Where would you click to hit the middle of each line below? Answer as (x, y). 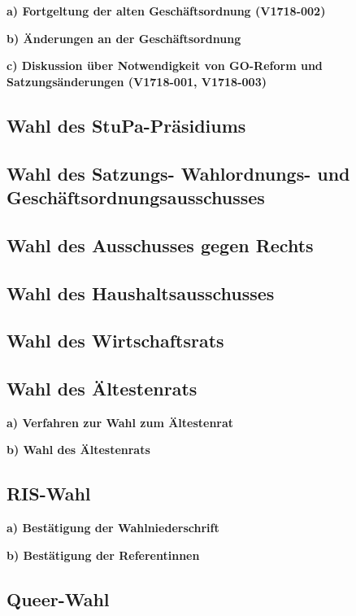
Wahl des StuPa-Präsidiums (126, 125)
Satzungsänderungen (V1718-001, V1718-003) (137, 81)
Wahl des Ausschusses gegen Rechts (160, 245)
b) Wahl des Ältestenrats (78, 450)
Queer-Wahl (58, 599)
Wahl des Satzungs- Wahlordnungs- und (178, 173)
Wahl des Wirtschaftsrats (115, 341)
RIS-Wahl (49, 494)
